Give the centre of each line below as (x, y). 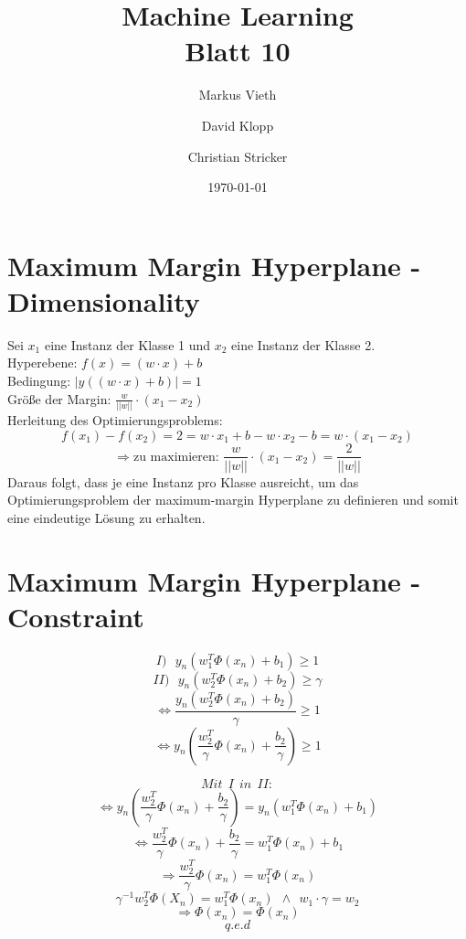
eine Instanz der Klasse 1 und (127, 344)
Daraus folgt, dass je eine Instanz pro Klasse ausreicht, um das (183, 481)
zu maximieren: (176, 457)
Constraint (76, 616)
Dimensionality (104, 300)
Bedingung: (39, 380)
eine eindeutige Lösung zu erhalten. (106, 517)
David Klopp (238, 125)
